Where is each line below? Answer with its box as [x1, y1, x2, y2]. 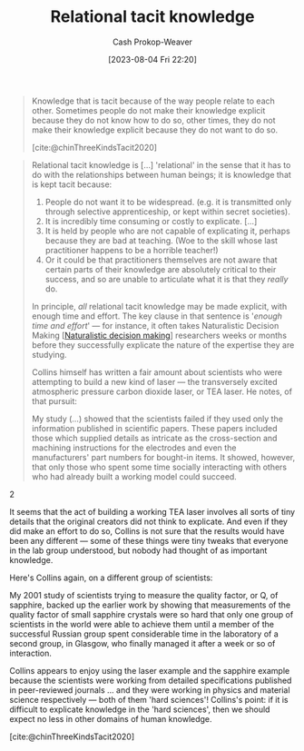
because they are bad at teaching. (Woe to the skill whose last [44, 234, 279, 246]
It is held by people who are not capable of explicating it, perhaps [44, 225, 290, 236]
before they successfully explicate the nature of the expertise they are [31, 339, 295, 351]
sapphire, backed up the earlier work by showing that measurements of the [9, 599, 291, 610]
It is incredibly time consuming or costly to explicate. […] [44, 215, 258, 226]
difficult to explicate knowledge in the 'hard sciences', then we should [9, 704, 270, 715]
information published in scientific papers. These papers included [31, 422, 279, 433]
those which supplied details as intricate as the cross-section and [31, 432, 278, 443]
